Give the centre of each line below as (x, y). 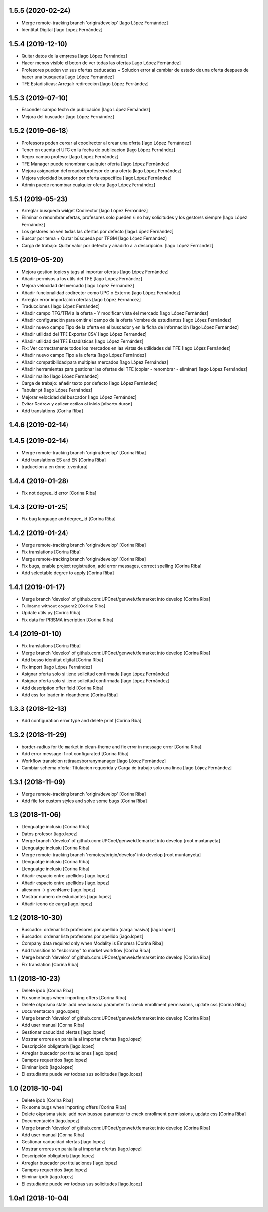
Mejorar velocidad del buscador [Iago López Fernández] (79, 397)
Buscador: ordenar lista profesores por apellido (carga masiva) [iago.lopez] (99, 929)
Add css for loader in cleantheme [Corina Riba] (70, 695)
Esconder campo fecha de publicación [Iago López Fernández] (86, 110)
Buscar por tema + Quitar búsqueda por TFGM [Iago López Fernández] (94, 238)
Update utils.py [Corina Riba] (51, 613)
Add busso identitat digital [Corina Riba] (63, 660)
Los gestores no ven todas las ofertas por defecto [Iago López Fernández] (98, 232)
